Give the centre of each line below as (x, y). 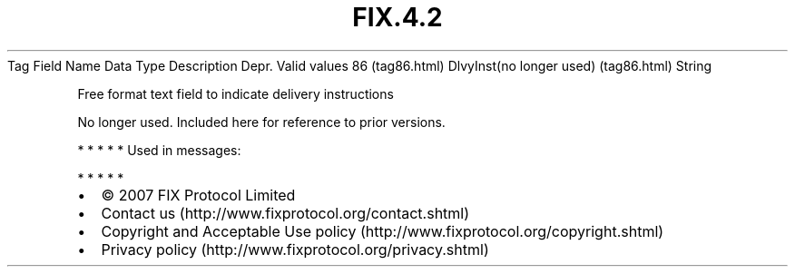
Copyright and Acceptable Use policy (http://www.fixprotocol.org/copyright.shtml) (383, 231)
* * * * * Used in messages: (159, 150)
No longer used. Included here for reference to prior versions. (261, 122)
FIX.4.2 (397, 17)
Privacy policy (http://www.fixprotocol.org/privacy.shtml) (295, 249)
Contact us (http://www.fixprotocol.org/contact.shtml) (285, 213)
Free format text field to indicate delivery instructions (236, 93)
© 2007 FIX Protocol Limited (198, 195)
